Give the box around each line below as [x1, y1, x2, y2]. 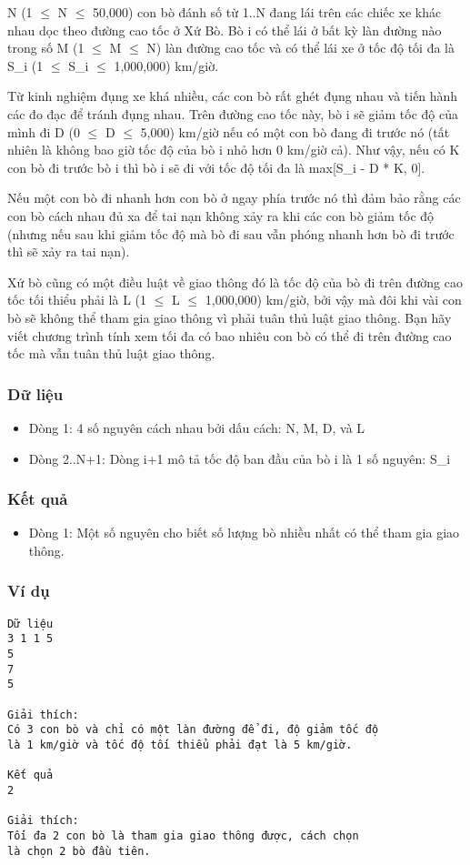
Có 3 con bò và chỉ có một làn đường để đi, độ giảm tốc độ [7, 723, 379, 737]
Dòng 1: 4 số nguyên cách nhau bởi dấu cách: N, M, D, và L [28, 417, 365, 437]
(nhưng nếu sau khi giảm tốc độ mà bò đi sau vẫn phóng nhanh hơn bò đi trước [7, 224, 455, 243]
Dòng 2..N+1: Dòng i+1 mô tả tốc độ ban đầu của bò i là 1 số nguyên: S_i [28, 448, 451, 468]
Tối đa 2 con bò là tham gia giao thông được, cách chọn [7, 829, 359, 842]
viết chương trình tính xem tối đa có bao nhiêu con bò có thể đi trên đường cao [7, 326, 452, 345]
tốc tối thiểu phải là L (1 [7, 290, 147, 309]
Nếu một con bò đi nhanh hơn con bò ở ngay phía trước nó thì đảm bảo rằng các [7, 188, 461, 207]
